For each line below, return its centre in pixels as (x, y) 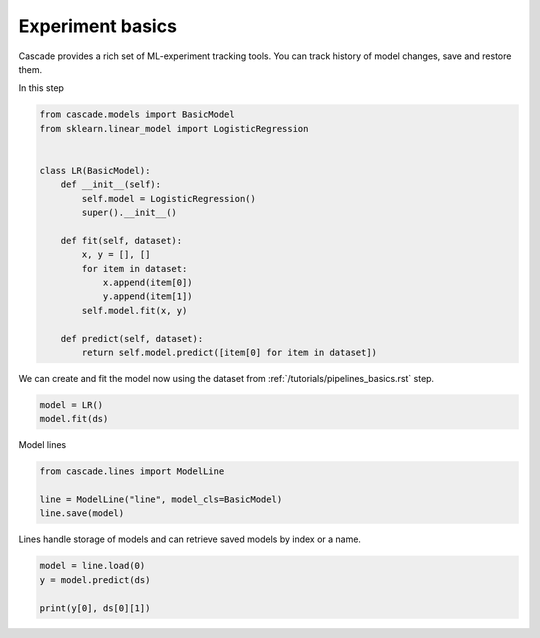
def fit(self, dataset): (121, 240)
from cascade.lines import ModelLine (132, 471)
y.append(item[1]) (148, 296)
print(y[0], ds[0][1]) (95, 608)
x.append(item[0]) (148, 282)
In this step (41, 88)
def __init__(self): (111, 184)
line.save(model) (82, 513)
